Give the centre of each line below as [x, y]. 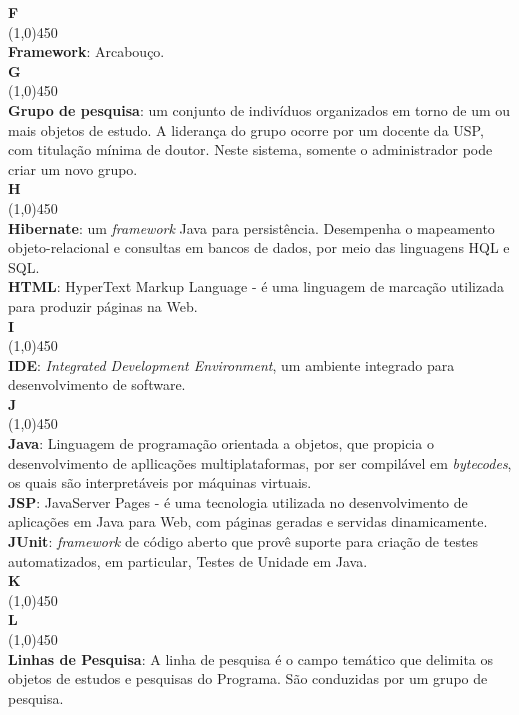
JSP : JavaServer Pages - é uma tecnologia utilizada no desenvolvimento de [238, 501]
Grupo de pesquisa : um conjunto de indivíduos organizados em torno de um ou [259, 109]
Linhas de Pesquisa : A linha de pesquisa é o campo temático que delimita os [251, 658]
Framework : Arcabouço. [86, 51]
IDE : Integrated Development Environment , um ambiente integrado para [231, 364]
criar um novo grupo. [73, 168]
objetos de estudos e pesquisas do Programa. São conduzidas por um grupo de [248, 678]
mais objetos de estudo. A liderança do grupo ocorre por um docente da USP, [246, 129]
